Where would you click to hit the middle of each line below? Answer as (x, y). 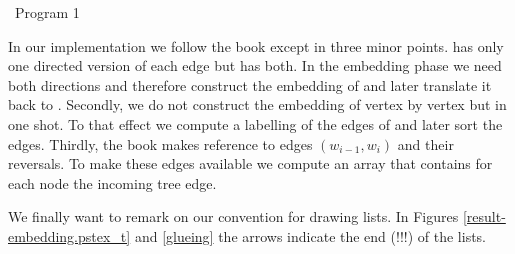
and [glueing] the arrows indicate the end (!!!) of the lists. (310, 235)
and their (425, 143)
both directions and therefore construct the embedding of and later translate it (250, 84)
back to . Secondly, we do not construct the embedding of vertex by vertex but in (257, 104)
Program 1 (47, 12)
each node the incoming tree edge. (112, 182)
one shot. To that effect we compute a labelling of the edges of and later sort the (255, 123)
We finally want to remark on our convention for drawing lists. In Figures (233, 216)
